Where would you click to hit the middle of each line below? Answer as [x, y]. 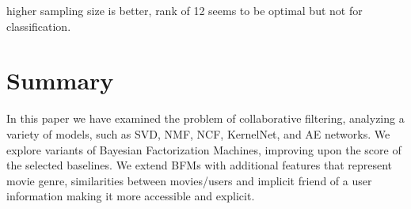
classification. [39, 26]
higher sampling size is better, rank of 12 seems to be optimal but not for [185, 10]
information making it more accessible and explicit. [131, 196]
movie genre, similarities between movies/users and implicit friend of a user [189, 180]
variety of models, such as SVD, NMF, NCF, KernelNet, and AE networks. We [198, 133]
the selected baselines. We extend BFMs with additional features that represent [200, 165]
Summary [60, 80]
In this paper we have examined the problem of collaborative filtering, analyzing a [205, 118]
